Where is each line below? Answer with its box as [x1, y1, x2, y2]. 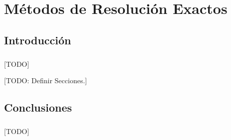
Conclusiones [4, 100, 72, 115]
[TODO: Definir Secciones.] [4, 75, 87, 86]
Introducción [4, 32, 71, 47]
